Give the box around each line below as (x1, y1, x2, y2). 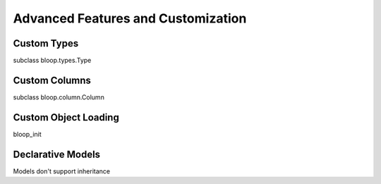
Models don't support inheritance (13, 166, 111, 176)
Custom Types (13, 37, 79, 49)
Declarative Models (13, 148, 101, 160)
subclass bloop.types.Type (13, 56, 92, 65)
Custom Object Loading (13, 111, 119, 123)
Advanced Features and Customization (13, 11, 247, 26)
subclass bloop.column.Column (13, 92, 105, 102)
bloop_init (13, 130, 42, 138)
